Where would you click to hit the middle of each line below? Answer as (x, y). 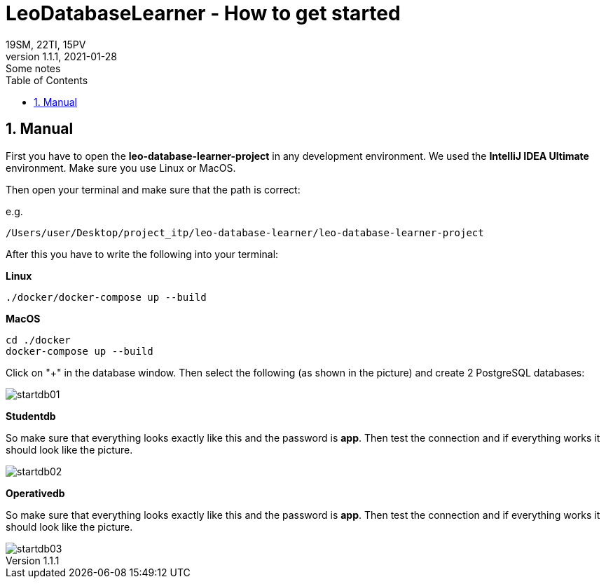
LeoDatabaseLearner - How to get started (203, 13)
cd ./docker (38, 340)
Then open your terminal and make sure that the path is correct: (153, 189)
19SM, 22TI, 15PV (46, 44)
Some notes (33, 68)
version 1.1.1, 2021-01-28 (61, 56)
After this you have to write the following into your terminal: (142, 254)
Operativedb (35, 493)
